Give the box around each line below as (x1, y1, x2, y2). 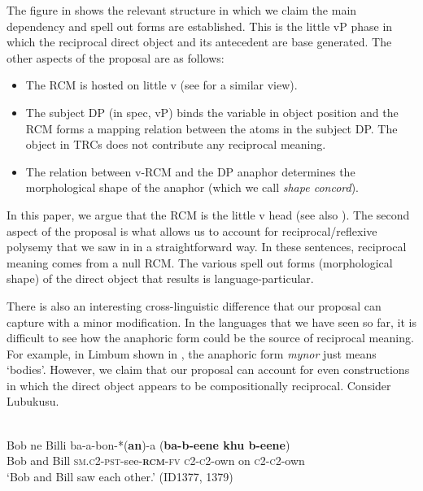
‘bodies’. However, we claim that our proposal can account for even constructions (7, 361, 410, 378)
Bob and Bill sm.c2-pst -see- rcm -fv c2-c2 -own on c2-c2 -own (7, 452, 305, 469)
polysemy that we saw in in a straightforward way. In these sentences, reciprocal (7, 238, 407, 255)
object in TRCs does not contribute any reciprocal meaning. (25, 136, 326, 153)
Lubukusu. (7, 393, 59, 410)
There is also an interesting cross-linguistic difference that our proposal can (7, 297, 382, 314)
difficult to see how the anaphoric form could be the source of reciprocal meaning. (7, 329, 414, 346)
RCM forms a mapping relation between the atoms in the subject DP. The (25, 119, 398, 137)
